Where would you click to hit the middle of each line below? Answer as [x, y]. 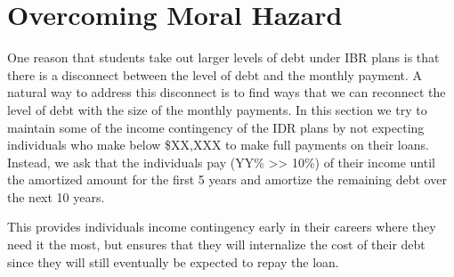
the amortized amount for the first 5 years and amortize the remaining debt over [227, 179]
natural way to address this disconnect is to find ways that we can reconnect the [227, 92]
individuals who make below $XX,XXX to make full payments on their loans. [218, 145]
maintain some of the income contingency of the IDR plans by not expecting [216, 127]
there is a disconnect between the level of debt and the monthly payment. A [215, 74]
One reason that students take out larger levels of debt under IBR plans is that [223, 57]
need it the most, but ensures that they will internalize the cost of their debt [216, 244]
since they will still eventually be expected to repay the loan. [173, 261]
